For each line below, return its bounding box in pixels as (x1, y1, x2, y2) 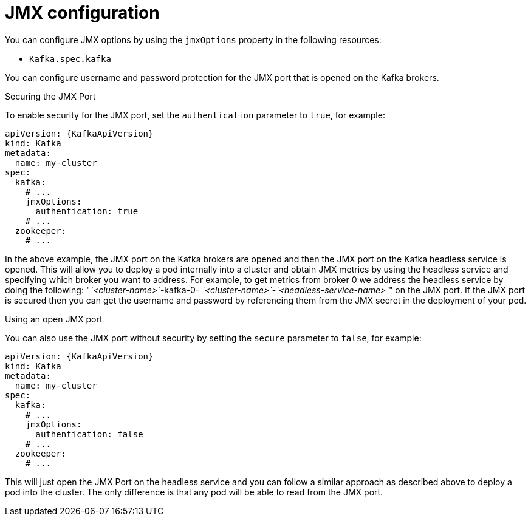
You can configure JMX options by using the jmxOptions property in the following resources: (5, 34, 382, 45)
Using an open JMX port (5, 313, 103, 324)
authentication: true (35, 206, 139, 216)
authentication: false (35, 429, 143, 439)
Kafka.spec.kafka (29, 53, 111, 64)
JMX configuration (5, 2, 160, 23)
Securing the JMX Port (5, 90, 96, 101)
